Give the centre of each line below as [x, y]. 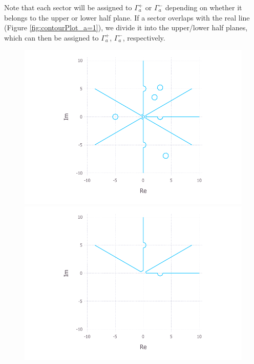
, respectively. [144, 37]
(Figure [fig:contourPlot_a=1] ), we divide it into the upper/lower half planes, [126, 27]
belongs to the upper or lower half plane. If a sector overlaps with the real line [127, 17]
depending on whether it [204, 7]
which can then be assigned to [51, 37]
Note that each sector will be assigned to [68, 7]
